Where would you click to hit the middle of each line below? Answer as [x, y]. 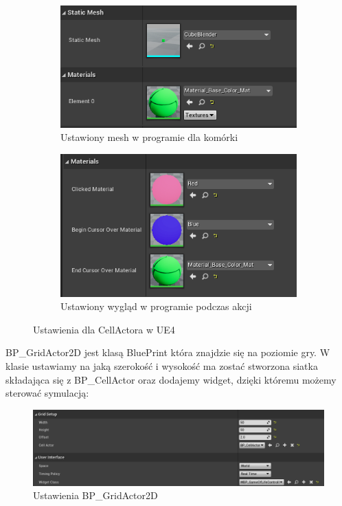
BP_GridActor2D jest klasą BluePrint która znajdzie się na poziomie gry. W [168, 352]
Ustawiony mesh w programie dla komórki [149, 137]
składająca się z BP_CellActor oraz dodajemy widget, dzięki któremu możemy [171, 379]
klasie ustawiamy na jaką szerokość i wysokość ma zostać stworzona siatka [162, 366]
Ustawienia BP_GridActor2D [95, 495]
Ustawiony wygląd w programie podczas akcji [156, 306]
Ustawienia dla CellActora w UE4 [104, 329]
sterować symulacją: [47, 393]
